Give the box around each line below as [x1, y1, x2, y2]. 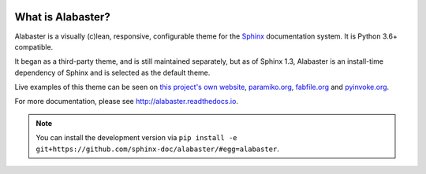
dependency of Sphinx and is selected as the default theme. [14, 68, 211, 77]
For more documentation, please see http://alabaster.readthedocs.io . [14, 97, 238, 106]
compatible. [14, 42, 54, 51]
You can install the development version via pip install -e [35, 133, 237, 143]
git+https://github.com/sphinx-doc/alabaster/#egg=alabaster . [35, 144, 279, 154]
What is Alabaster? [14, 10, 110, 24]
